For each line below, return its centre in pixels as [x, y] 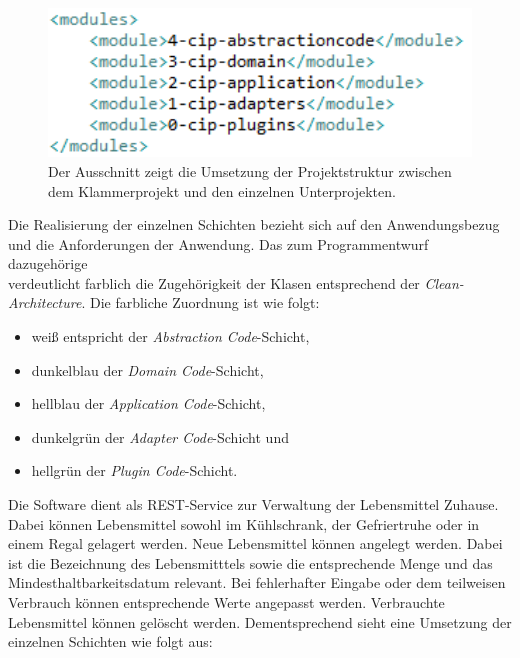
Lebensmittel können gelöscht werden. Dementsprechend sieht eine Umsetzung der [260, 621]
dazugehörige [48, 263]
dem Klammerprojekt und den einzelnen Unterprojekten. [222, 190]
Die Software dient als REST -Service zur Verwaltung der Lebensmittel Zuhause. [253, 504]
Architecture [45, 302]
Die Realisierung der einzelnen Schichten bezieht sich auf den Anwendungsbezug [254, 224]
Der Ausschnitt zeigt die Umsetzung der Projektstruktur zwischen [250, 170]
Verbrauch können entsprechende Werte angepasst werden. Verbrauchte [226, 602]
